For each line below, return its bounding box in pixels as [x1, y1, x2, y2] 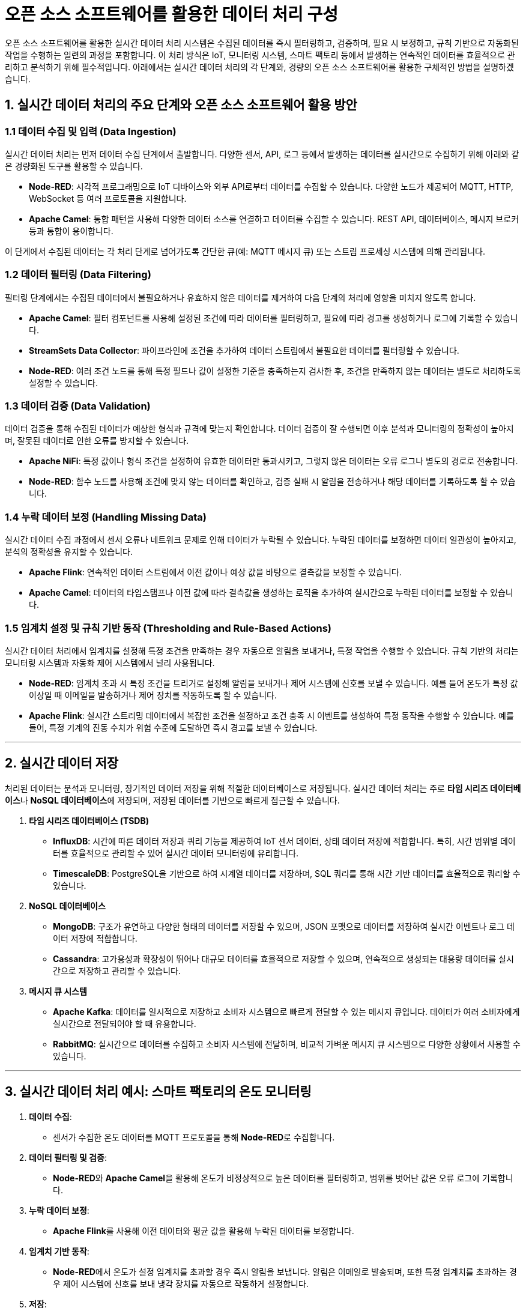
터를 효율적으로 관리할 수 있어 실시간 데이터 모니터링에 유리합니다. [53, 847, 299, 858]
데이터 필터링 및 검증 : [29, 1152, 107, 1163]
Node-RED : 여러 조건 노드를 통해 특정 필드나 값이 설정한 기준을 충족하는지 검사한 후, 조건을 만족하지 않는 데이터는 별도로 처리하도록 [29, 365, 521, 376]
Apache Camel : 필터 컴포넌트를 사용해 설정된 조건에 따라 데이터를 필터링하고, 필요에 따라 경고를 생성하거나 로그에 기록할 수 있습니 [29, 312, 518, 323]
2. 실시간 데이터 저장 [5, 755, 119, 771]
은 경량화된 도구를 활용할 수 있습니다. [5, 160, 143, 171]
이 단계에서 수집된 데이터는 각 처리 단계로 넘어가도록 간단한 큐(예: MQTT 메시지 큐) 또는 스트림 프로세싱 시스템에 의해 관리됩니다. [5, 246, 485, 256]
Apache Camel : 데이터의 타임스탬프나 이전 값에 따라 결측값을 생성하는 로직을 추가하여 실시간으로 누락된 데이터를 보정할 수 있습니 [29, 587, 513, 598]
